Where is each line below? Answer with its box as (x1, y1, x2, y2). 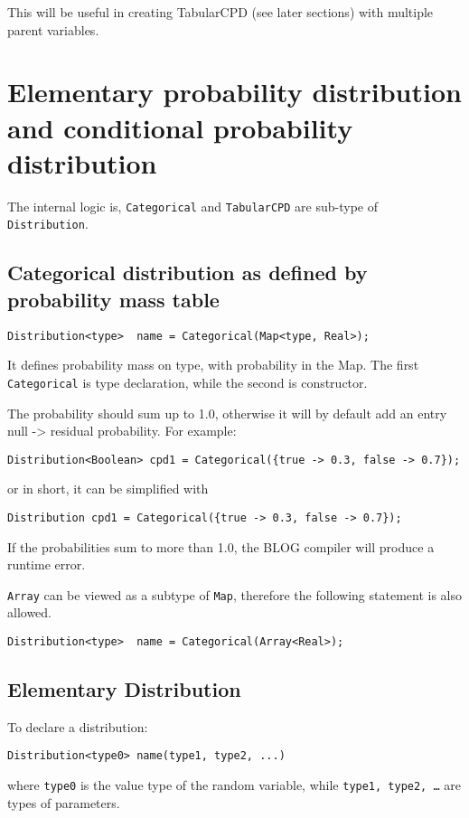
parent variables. (7, 20, 99, 39)
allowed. (7, 603, 52, 622)
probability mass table (7, 285, 220, 313)
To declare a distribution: (7, 717, 148, 736)
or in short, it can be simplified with (7, 479, 209, 498)
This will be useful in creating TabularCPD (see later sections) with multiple (7, 3, 434, 21)
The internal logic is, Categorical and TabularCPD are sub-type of (7, 196, 378, 215)
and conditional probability (7, 108, 353, 146)
